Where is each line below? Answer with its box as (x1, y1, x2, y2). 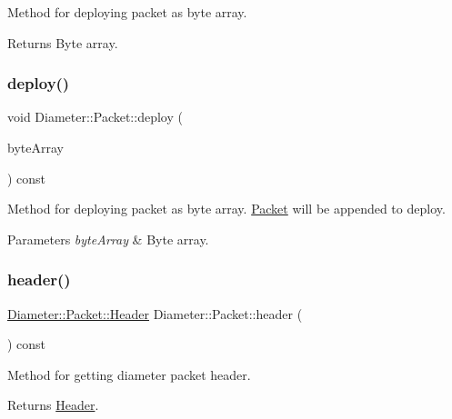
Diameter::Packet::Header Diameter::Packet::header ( (7, 304, 303, 323)
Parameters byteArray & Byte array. (7, 229, 209, 248)
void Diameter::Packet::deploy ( (7, 107, 183, 126)
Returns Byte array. (7, 33, 118, 52)
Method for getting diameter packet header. (7, 364, 251, 384)
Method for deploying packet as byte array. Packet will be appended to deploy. (7, 199, 446, 218)
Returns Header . (7, 395, 99, 414)
